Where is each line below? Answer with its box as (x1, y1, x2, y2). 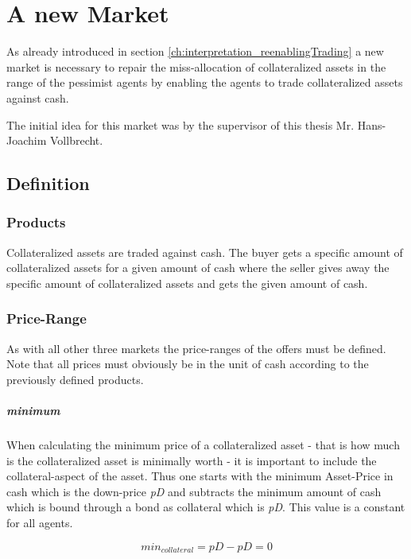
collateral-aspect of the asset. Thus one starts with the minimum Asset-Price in (6, 468, 394, 484)
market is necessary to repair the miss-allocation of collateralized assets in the (6, 58, 386, 75)
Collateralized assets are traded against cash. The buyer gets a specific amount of (6, 243, 403, 260)
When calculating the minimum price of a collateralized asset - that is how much (6, 437, 400, 453)
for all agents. (6, 514, 73, 530)
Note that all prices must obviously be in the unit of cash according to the (6, 355, 369, 372)
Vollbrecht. (50, 132, 103, 149)
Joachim (6, 132, 47, 149)
